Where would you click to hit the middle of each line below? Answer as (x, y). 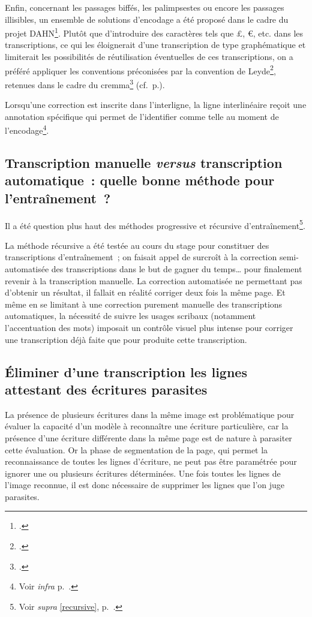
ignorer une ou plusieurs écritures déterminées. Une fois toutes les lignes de (143, 473)
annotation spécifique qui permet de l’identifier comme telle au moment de (142, 116)
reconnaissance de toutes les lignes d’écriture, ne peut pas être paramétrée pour (151, 461)
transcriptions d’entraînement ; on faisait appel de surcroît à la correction (141, 257)
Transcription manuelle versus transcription (144, 162)
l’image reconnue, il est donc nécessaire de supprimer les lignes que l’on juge (145, 485)
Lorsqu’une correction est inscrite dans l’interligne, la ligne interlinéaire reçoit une (156, 105)
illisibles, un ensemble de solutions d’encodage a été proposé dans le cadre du (147, 19)
